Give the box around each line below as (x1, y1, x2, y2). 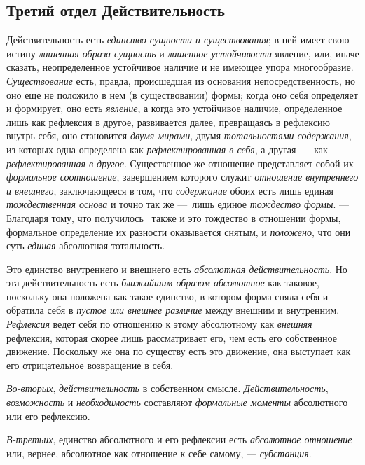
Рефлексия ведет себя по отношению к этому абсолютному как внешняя (6, 317, 312, 331)
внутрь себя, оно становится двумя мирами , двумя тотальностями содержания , (6, 128, 352, 143)
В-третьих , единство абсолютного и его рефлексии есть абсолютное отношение (6, 432, 352, 447)
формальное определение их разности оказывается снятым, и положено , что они (6, 224, 351, 239)
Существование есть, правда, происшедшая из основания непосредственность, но (6, 73, 355, 88)
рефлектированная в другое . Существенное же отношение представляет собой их (6, 155, 354, 170)
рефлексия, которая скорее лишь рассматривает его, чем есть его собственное (6, 330, 337, 345)
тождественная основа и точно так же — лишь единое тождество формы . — (6, 197, 349, 211)
